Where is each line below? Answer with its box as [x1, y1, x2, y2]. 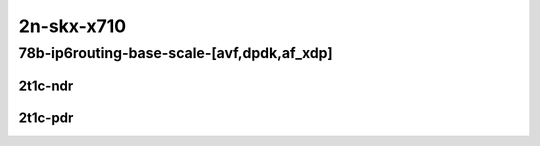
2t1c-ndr [18, 77, 74, 94]
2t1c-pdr [18, 109, 74, 126]
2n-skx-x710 [18, 15, 127, 37]
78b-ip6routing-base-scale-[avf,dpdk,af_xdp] [18, 44, 334, 62]
